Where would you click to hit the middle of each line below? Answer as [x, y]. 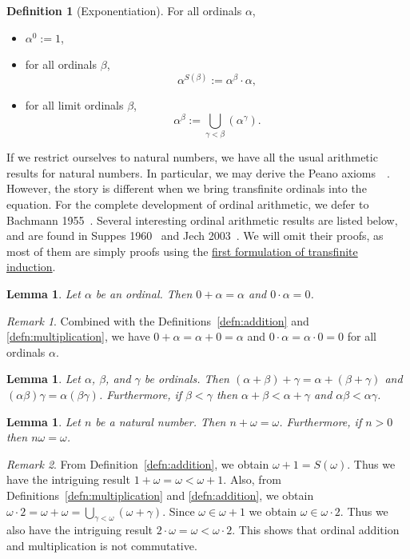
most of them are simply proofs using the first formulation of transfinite [182, 251]
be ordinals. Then [187, 379]
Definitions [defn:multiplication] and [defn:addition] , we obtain [160, 495]
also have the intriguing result [80, 530]
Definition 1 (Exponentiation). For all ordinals [124, 10]
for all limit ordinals [74, 105]
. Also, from [252, 479]
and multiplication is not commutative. [102, 545]
